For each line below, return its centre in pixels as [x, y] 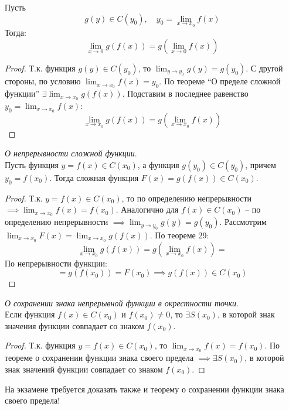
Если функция [30, 314]
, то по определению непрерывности [187, 198]
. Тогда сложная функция [94, 177]
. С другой [264, 68]
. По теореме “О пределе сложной [220, 81]
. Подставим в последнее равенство [185, 93]
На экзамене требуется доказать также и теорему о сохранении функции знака [144, 389]
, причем [261, 164]
